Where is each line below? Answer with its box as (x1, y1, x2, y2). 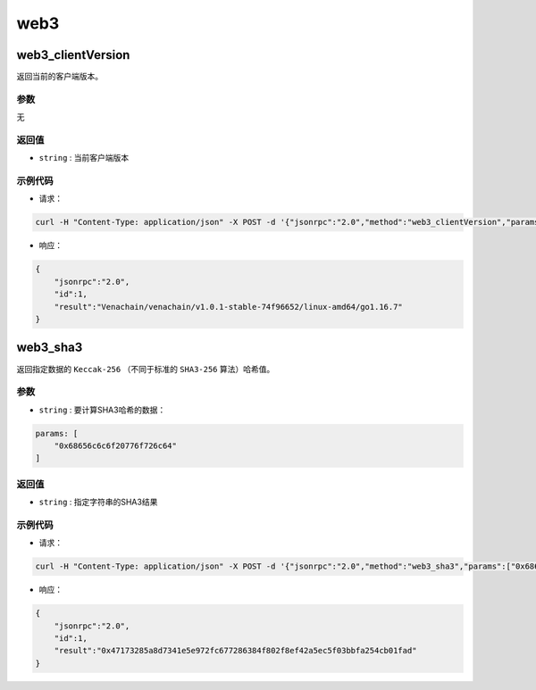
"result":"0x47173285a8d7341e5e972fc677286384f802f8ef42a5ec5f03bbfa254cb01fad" (54, 645, 417, 656)
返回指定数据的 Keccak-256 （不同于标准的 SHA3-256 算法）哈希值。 (16, 363, 275, 374)
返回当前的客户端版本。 (16, 71, 103, 82)
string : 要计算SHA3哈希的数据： (38, 404, 166, 415)
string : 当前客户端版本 (38, 153, 130, 163)
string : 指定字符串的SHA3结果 (38, 496, 158, 508)
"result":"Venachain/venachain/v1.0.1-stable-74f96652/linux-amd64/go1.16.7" (54, 302, 404, 312)
